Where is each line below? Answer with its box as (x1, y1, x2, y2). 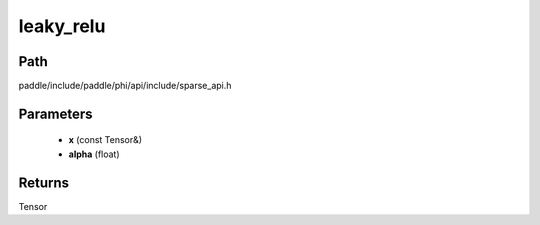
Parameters (18, 105, 93, 122)
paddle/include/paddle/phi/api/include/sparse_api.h (18, 80, 232, 92)
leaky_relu (18, 15, 106, 37)
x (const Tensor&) (68, 134, 143, 146)
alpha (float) (68, 148, 120, 160)
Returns (18, 174, 70, 191)
